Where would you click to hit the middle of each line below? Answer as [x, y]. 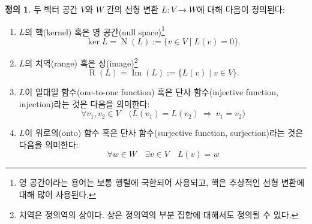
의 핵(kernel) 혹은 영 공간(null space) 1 [95, 31]
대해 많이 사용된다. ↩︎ [57, 194]
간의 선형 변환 [133, 9]
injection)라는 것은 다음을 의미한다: [84, 103]
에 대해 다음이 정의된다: [241, 9]
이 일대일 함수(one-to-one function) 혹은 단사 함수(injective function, [151, 92]
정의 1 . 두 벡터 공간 [41, 9]
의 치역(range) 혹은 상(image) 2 [81, 62]
